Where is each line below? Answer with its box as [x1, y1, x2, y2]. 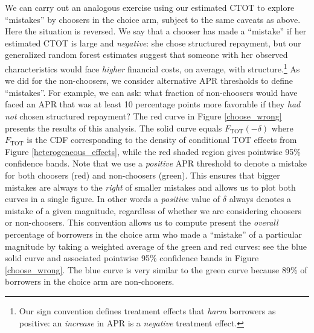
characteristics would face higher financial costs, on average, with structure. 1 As [5, 60, 300, 75]
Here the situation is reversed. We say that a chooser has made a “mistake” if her [5, 25, 307, 37]
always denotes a [229, 192, 292, 205]
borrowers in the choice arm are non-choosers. [5, 275, 175, 288]
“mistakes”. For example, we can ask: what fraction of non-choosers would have [5, 86, 298, 98]
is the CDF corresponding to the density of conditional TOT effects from [27, 133, 297, 146]
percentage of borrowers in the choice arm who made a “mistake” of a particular [5, 227, 302, 240]
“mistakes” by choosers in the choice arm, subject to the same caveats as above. [5, 13, 301, 25]
